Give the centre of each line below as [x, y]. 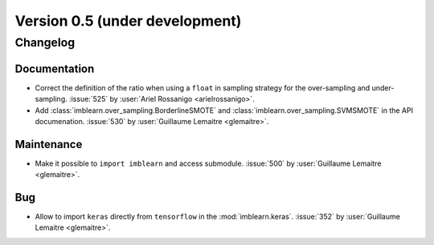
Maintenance [49, 144]
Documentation [55, 68]
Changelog [45, 42]
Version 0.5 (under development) [128, 21]
